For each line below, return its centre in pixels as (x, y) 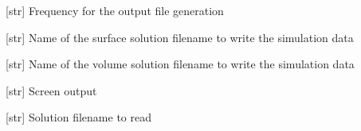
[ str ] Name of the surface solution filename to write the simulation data (180, 37)
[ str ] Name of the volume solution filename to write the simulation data (180, 64)
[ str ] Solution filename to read (78, 117)
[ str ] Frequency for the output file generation (115, 10)
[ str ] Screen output (51, 90)
